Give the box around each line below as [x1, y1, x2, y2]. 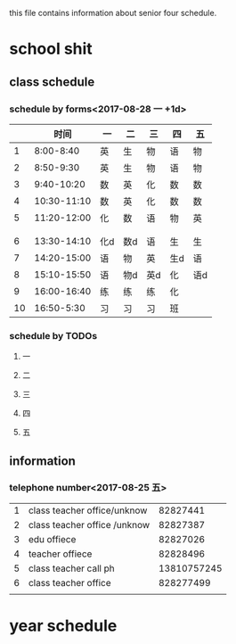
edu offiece [28, 533, 77, 545]
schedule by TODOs [9, 329, 98, 342]
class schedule [9, 74, 95, 89]
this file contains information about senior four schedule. [9, 8, 217, 18]
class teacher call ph [28, 562, 115, 574]
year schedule [9, 615, 118, 636]
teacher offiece [28, 548, 93, 560]
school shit [9, 39, 94, 59]
